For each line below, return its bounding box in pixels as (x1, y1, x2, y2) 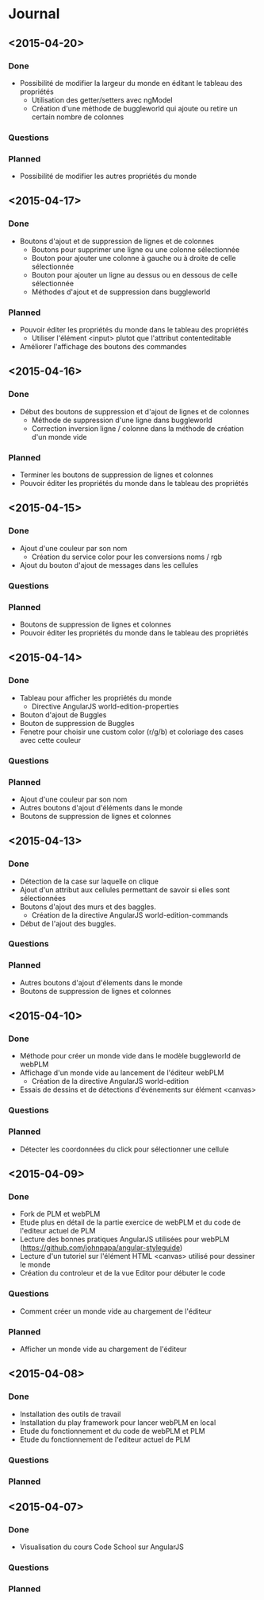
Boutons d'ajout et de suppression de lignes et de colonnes (19, 236, 214, 246)
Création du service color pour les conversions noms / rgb (31, 552, 223, 561)
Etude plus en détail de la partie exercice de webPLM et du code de (19, 1217, 241, 1227)
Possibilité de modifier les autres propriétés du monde (19, 172, 197, 181)
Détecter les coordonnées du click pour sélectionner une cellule (19, 1144, 229, 1154)
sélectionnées (19, 893, 66, 903)
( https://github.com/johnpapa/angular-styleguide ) (19, 1243, 183, 1252)
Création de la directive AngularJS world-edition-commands (31, 910, 228, 919)
